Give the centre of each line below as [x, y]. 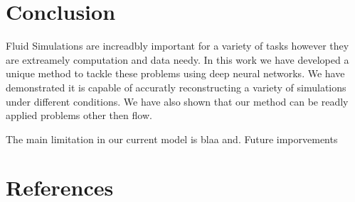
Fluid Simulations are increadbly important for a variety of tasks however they [177, 46]
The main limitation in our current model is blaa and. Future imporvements [172, 139]
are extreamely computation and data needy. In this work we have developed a [177, 59]
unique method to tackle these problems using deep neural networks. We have [175, 73]
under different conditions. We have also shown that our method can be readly [177, 101]
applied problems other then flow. [79, 115]
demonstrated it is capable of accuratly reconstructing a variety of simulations [176, 87]
